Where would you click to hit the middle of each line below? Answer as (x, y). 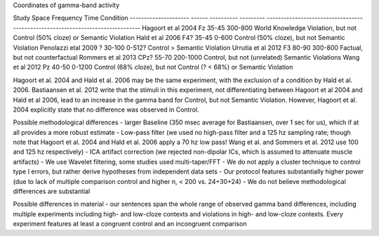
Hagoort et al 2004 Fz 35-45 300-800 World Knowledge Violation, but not (249, 27)
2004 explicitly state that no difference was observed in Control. (106, 110)
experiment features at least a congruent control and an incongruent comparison (130, 224)
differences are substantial (52, 191)
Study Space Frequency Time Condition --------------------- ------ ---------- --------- (139, 18)
